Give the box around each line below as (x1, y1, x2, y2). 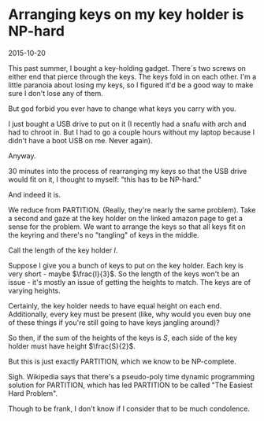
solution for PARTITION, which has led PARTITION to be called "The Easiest (8, 380, 254, 390)
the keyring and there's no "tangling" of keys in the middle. (8, 230, 199, 239)
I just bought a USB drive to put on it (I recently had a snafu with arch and (8, 119, 247, 128)
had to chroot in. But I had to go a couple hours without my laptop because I (8, 127, 255, 137)
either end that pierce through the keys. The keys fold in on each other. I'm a (8, 72, 257, 81)
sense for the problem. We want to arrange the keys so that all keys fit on (8, 222, 246, 231)
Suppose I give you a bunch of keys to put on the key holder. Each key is (8, 260, 244, 270)
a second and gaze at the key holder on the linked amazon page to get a (8, 213, 243, 223)
